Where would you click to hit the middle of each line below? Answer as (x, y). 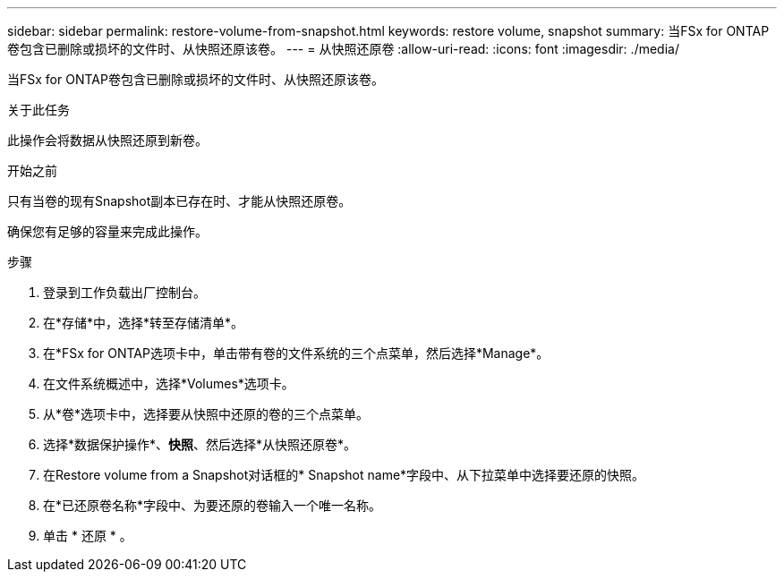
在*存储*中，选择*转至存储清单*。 (144, 323)
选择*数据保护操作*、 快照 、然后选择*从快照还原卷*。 (200, 444)
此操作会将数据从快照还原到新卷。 (107, 140)
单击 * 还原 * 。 (88, 536)
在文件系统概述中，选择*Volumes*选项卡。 (169, 383)
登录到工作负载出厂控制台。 (124, 292)
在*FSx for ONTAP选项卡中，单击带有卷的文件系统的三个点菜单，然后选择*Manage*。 (296, 353)
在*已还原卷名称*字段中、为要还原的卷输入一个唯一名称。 (213, 505)
